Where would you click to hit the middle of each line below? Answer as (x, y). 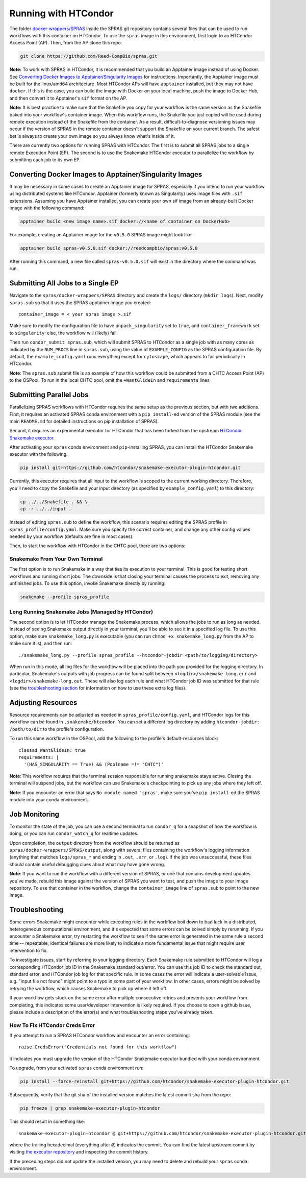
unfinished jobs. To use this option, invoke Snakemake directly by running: (87, 583)
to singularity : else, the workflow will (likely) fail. (64, 333)
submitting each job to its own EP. (45, 159)
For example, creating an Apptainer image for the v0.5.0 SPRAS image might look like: (101, 235)
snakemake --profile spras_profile (65, 597)
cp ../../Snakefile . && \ (54, 502)
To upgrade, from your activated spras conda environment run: (76, 1068)
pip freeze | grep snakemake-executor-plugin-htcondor (90, 1108)
